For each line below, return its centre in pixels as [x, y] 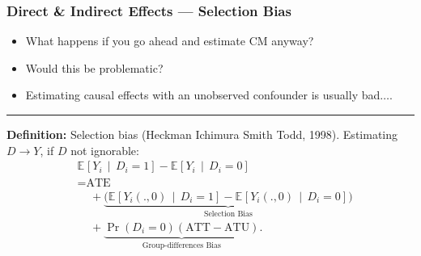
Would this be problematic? [94, 67]
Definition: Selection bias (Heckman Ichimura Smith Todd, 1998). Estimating [202, 134]
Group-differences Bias [181, 245]
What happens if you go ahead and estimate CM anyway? [170, 41]
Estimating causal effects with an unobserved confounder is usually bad [203, 95]
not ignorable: [105, 150]
